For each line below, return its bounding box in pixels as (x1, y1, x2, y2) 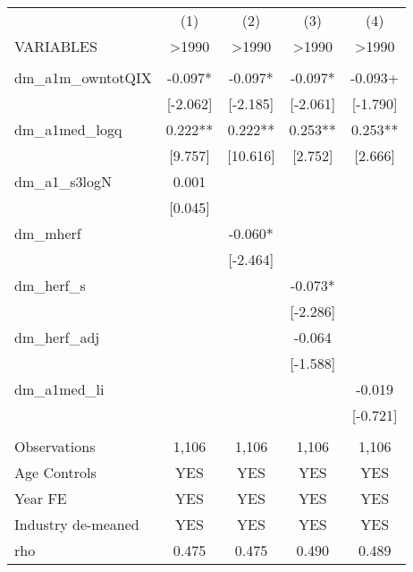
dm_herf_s (14, 275, 86, 295)
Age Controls (14, 462, 97, 482)
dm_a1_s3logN (14, 171, 112, 192)
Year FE (14, 488, 67, 508)
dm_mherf (14, 223, 81, 243)
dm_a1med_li (14, 379, 105, 399)
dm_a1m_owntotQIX (14, 67, 152, 88)
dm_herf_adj (14, 327, 100, 347)
